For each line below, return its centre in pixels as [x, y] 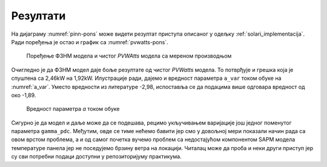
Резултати [38, 16]
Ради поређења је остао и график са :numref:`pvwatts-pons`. [90, 42]
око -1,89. [24, 95]
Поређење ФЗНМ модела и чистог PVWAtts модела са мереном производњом [129, 56]
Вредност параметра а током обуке [73, 109]
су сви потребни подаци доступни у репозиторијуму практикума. [96, 157]
